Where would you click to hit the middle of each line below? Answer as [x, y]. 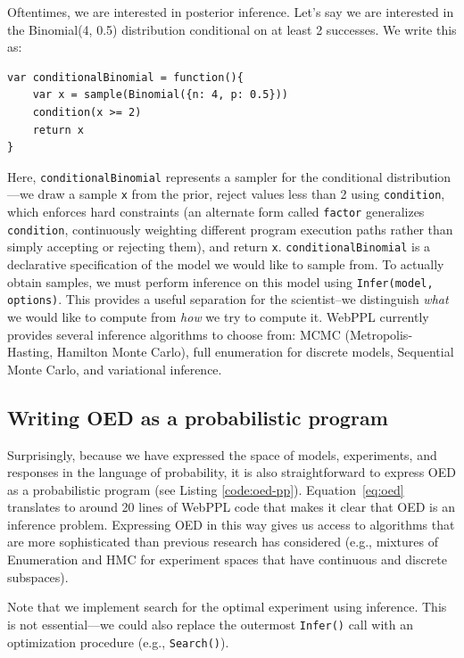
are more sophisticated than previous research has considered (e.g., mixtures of [223, 542]
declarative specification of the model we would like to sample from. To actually [226, 264]
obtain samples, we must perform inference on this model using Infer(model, [220, 281]
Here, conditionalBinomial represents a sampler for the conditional [195, 176]
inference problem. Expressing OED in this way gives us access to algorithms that [231, 524]
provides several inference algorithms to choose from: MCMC [174, 334]
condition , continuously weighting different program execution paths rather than [230, 229]
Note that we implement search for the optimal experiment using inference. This [227, 607]
